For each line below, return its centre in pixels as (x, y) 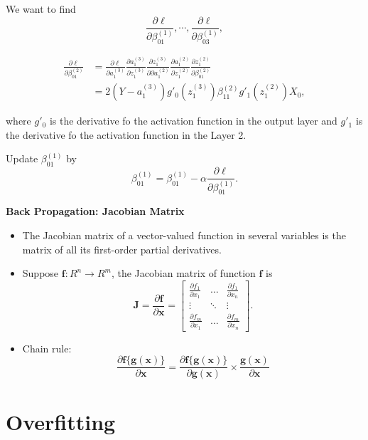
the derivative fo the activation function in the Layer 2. (126, 134)
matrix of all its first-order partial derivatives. (122, 249)
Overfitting (61, 421)
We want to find (41, 9)
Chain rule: (47, 348)
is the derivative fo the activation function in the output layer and (193, 121)
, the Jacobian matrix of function (183, 273)
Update (22, 158)
